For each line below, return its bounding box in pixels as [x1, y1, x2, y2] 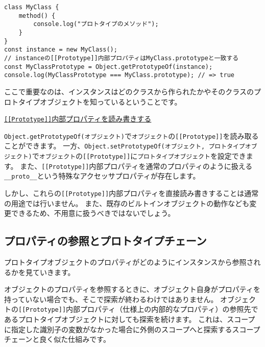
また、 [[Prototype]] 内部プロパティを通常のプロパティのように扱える [20, 160, 253, 171]
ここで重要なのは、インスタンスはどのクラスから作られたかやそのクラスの [4, 86, 254, 96]
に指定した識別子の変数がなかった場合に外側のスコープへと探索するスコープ [4, 324, 260, 334]
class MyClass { [4, 4, 59, 11]
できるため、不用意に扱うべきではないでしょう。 [11, 208, 175, 218]
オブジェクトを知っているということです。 [39, 96, 182, 107]
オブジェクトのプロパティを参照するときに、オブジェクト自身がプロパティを [4, 284, 260, 294]
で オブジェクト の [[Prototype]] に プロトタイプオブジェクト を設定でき [32, 151, 246, 161]
